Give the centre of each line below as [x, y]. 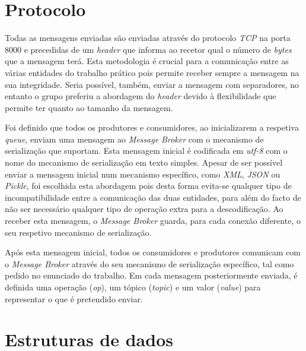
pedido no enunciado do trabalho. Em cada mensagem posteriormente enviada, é [151, 275]
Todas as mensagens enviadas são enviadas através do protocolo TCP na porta [148, 38]
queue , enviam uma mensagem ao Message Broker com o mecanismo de [134, 139]
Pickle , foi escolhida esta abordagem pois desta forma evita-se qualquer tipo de [148, 186]
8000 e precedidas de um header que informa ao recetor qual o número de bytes [148, 49]
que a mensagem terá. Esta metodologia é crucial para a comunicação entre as [147, 61]
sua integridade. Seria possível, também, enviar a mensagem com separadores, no [152, 84]
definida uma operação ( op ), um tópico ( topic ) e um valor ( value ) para [133, 287]
